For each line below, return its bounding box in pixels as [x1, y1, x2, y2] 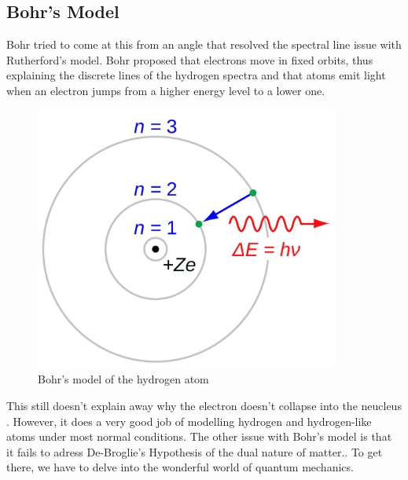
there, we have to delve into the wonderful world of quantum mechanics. [6, 459, 354, 475]
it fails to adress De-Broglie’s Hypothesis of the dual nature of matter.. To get [6, 443, 383, 460]
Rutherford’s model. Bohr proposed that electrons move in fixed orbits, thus [6, 51, 373, 68]
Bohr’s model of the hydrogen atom [38, 371, 209, 387]
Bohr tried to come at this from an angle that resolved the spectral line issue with [6, 36, 402, 53]
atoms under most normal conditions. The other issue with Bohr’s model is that [6, 428, 392, 445]
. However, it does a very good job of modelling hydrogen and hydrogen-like [6, 412, 372, 429]
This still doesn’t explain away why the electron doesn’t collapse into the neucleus [6, 397, 402, 413]
